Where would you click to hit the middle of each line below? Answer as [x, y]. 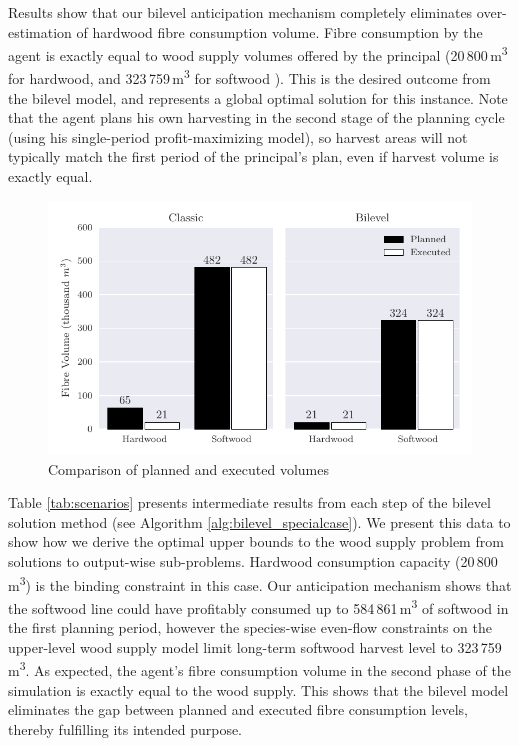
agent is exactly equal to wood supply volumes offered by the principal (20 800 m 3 [258, 53]
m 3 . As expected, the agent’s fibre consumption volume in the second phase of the [259, 668]
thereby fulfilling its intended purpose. [125, 728]
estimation [40, 31]
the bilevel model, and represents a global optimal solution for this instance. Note [258, 97]
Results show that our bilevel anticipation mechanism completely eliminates [240, 12]
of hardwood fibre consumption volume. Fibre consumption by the [279, 31]
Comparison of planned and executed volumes [188, 468]
